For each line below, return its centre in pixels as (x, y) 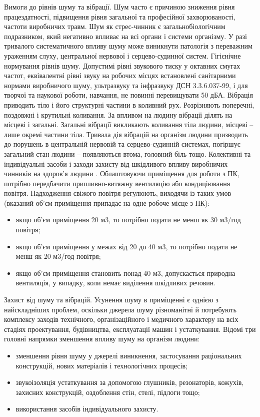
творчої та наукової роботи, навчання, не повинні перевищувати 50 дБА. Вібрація (128, 95)
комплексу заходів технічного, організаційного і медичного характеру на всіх (121, 319)
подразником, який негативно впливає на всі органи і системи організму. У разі (126, 36)
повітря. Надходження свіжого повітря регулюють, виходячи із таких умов (118, 193)
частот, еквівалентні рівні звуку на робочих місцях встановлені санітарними (120, 75)
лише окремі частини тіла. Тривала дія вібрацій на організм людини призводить (126, 134)
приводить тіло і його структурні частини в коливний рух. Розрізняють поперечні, (129, 104)
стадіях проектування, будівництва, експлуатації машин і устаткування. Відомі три (130, 329)
